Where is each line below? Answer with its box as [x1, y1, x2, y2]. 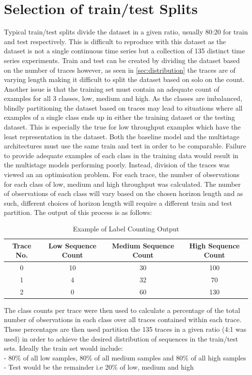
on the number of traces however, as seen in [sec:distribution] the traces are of [4, 65, 236, 75]
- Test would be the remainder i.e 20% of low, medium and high [4, 362, 194, 372]
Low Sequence [48, 240, 96, 250]
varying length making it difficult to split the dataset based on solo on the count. [4, 74, 245, 84]
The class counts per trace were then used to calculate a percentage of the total [4, 305, 240, 315]
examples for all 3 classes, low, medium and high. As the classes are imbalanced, [4, 93, 242, 103]
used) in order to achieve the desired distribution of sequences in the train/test [4, 333, 238, 343]
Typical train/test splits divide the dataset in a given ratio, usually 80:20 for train [4, 27, 248, 37]
